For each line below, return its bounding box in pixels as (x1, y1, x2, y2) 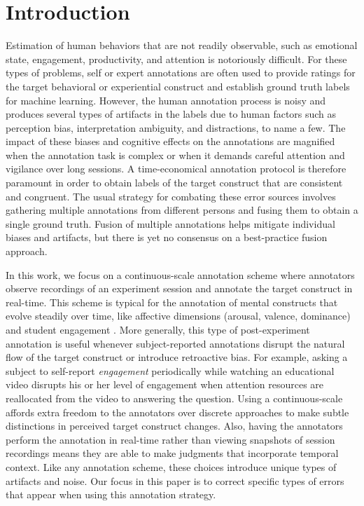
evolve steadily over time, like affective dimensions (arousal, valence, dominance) (6, 308, 351, 323)
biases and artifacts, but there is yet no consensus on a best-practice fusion (6, 230, 328, 245)
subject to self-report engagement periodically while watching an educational (6, 363, 335, 378)
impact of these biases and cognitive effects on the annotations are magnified (6, 134, 335, 149)
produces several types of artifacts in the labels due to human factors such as (6, 107, 337, 121)
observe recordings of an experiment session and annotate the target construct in (6, 281, 353, 296)
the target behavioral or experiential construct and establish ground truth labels (6, 78, 350, 93)
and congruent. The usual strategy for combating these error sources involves (6, 189, 336, 203)
